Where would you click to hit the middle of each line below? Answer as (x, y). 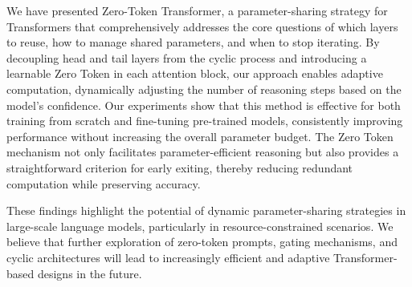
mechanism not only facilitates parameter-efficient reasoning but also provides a (203, 152)
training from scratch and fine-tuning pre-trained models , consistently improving (205, 121)
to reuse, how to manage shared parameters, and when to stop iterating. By (193, 42)
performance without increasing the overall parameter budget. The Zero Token (200, 136)
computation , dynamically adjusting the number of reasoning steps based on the (204, 89)
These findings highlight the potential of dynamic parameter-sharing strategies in (206, 210)
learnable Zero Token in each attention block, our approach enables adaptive (195, 73)
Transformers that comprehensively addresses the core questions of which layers (202, 26)
